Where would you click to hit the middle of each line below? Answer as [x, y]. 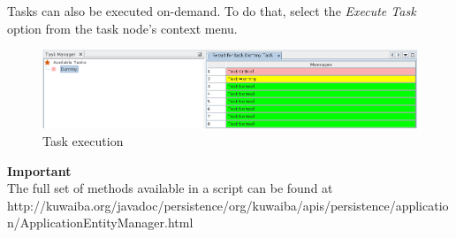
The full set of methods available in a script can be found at [170, 188]
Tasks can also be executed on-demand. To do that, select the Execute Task [212, 11]
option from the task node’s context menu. [122, 28]
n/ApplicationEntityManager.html [100, 223]
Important [39, 170]
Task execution [83, 141]
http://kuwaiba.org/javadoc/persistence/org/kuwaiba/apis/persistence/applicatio [228, 205]
